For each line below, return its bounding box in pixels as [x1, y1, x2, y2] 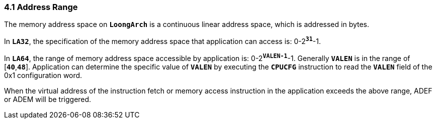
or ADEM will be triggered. [4, 94, 92, 103]
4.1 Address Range [4, 2, 78, 12]
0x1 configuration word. [4, 70, 82, 79]
